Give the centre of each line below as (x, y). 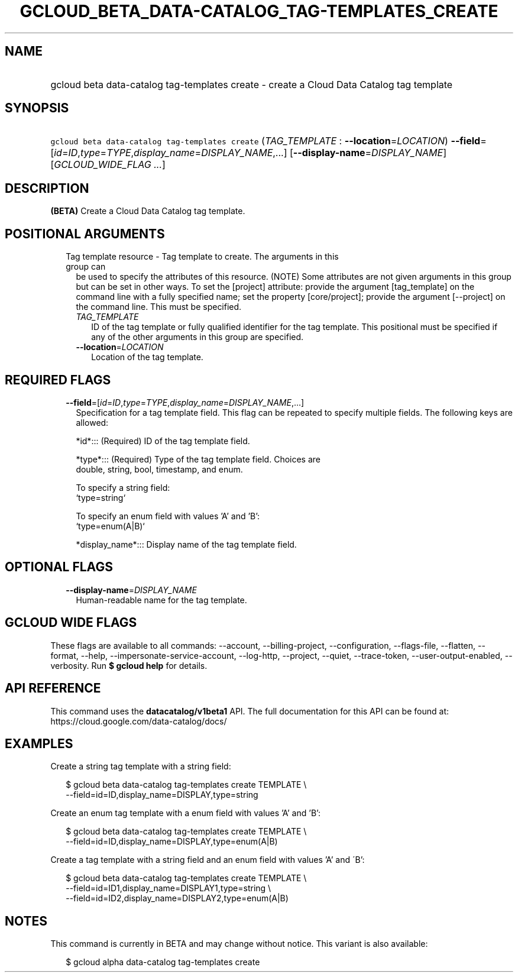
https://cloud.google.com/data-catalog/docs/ (139, 721)
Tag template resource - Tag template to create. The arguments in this (202, 257)
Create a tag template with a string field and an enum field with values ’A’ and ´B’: (208, 860)
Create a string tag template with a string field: (141, 766)
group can (86, 267)
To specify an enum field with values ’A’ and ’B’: (168, 516)
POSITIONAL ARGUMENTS (85, 234)
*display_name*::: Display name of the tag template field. (186, 544)
